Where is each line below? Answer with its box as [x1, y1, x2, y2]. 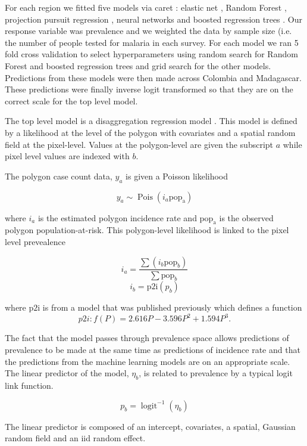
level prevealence [5, 235, 65, 247]
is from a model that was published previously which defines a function [42, 301, 302, 314]
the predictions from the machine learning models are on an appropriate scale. [5, 355, 290, 367]
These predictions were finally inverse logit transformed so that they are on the [5, 83, 293, 95]
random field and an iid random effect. [5, 432, 146, 444]
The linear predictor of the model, [5, 367, 129, 379]
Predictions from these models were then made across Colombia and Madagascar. [5, 71, 302, 83]
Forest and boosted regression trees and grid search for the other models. [5, 59, 271, 72]
